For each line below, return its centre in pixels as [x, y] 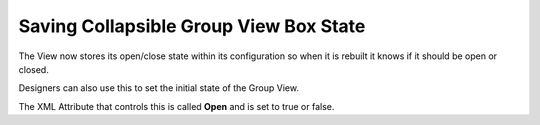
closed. [33, 69]
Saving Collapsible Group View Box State [192, 26]
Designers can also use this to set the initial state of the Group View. [159, 88]
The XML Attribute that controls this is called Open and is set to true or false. [176, 106]
